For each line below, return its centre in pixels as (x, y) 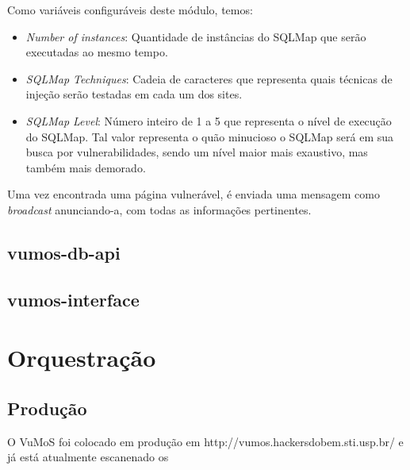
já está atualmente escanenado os (88, 457)
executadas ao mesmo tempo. (97, 52)
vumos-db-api (64, 252)
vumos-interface (73, 299)
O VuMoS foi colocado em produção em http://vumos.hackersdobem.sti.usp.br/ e (205, 441)
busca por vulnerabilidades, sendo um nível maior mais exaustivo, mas (197, 152)
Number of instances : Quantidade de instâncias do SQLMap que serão (196, 36)
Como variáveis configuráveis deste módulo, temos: (130, 10)
